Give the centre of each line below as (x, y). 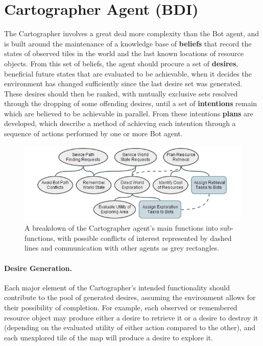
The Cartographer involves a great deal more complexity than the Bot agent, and (131, 33)
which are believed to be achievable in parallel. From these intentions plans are (129, 113)
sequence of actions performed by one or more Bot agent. (93, 133)
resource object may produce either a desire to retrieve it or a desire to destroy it (131, 317)
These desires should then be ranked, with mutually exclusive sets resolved (121, 93)
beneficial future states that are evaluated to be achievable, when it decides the (128, 73)
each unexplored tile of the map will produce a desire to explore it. (109, 337)
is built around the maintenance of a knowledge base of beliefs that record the (128, 43)
